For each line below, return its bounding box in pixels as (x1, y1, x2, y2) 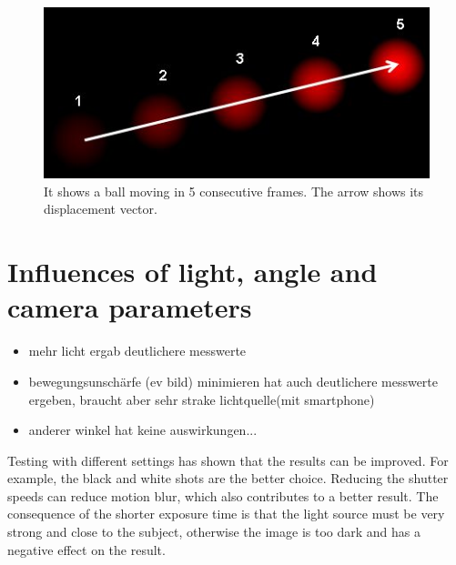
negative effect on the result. (7, 540, 166, 559)
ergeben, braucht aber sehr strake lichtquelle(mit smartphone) (28, 389, 375, 409)
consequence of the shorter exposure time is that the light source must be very (7, 504, 445, 523)
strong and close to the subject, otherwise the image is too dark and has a (7, 522, 421, 541)
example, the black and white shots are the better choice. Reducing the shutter (7, 469, 449, 488)
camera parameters (7, 288, 252, 326)
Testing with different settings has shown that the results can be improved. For (7, 450, 449, 469)
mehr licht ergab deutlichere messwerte (28, 341, 247, 360)
